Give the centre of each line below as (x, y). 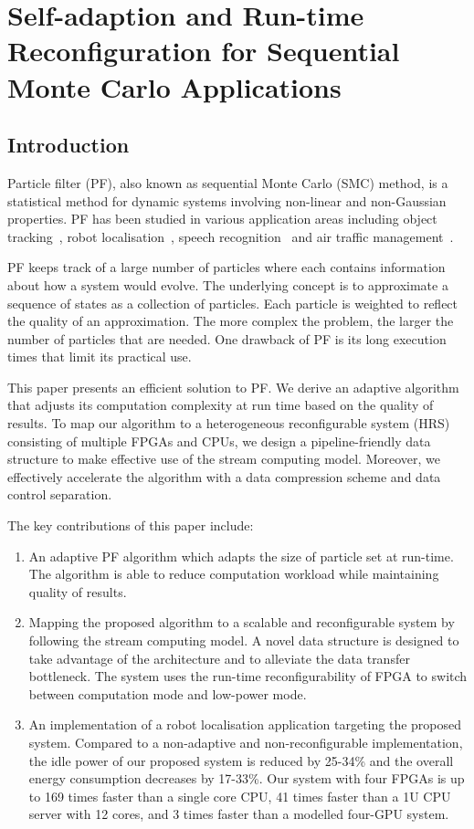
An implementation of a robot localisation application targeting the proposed (245, 724)
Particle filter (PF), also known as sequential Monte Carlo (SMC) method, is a (228, 182)
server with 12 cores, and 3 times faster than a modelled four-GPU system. (239, 814)
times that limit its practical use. (100, 357)
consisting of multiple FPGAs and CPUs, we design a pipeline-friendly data (219, 441)
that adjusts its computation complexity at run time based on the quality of (221, 405)
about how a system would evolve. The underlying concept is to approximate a (228, 284)
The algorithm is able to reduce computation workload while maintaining (234, 574)
